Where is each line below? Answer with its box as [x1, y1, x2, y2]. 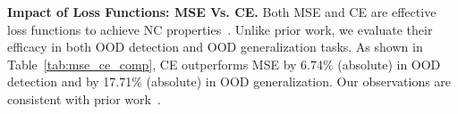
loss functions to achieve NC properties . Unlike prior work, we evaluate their [7, 20, 433, 38]
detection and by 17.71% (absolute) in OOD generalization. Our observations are [7, 72, 452, 91]
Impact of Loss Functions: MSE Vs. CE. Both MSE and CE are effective [7, 3, 437, 20]
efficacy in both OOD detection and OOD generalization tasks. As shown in [7, 37, 423, 56]
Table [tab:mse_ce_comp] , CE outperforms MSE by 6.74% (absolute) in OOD [7, 54, 441, 73]
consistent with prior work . [7, 89, 161, 108]
